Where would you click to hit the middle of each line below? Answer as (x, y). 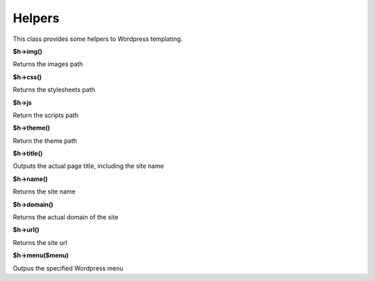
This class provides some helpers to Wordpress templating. (98, 39)
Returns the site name (44, 191)
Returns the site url (40, 242)
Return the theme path (45, 140)
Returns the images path (48, 64)
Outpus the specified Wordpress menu (68, 268)
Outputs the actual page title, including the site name (89, 166)
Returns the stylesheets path (54, 90)
